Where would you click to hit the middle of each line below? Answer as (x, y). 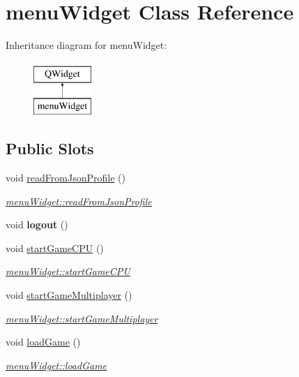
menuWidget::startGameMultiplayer (82, 318)
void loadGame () (43, 342)
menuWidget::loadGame (56, 365)
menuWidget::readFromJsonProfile (79, 201)
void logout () (37, 224)
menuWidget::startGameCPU (68, 271)
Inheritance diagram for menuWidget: (86, 45)
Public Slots (50, 148)
